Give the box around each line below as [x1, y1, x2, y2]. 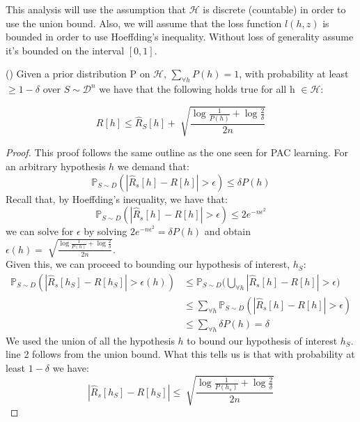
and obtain [204, 224, 251, 239]
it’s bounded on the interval [6, 43, 125, 57]
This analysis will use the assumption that [6, 2, 187, 16]
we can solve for [6, 224, 74, 239]
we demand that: [117, 158, 189, 173]
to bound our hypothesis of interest [187, 333, 338, 347]
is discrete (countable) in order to [203, 2, 346, 16]
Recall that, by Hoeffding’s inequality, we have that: [6, 191, 228, 206]
